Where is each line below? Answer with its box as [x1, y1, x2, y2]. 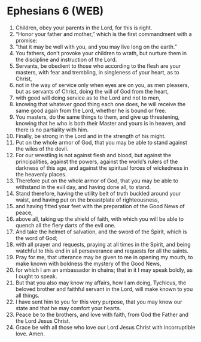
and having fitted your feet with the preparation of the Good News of [15, 202, 185, 209]
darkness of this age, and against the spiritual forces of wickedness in [15, 164, 188, 172]
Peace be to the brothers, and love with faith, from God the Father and [15, 311, 189, 318]
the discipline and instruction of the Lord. [15, 56, 117, 63]
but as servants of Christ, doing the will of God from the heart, [15, 88, 169, 95]
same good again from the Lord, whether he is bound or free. [15, 107, 167, 114]
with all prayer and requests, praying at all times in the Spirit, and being [15, 241, 191, 248]
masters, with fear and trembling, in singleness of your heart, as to [15, 68, 179, 76]
